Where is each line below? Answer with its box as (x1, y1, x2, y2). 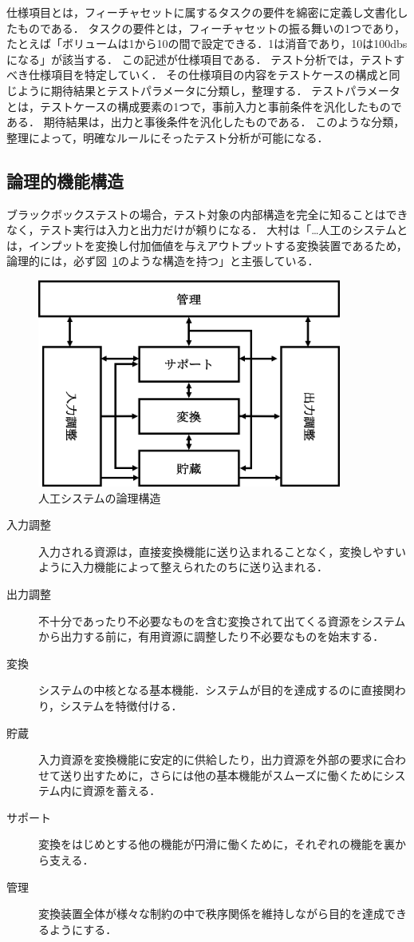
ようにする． (49, 920, 117, 937)
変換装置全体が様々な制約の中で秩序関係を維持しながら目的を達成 (38, 905, 384, 922)
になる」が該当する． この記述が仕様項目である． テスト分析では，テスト (6, 50, 394, 67)
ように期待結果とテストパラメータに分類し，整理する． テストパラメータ (17, 81, 400, 98)
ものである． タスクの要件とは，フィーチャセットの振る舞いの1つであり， (17, 19, 405, 36)
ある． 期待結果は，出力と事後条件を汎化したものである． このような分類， (6, 113, 405, 130)
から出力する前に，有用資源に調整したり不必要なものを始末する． (38, 628, 384, 645)
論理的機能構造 (6, 168, 124, 193)
